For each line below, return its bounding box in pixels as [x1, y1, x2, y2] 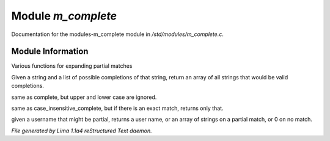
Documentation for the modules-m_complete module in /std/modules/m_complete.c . [11, 31, 224, 38]
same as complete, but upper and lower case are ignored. [11, 93, 157, 101]
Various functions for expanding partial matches [11, 62, 133, 70]
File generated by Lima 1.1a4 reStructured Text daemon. [11, 127, 152, 134]
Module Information [11, 46, 89, 57]
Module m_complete [11, 9, 117, 23]
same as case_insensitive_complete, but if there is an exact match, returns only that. [11, 104, 224, 112]
